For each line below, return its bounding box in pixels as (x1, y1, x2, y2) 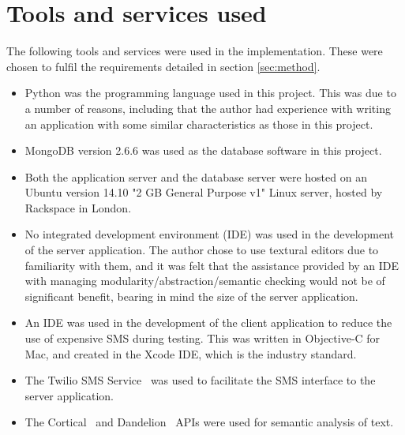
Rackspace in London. (24, 199, 132, 216)
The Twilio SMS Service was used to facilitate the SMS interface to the (24, 372, 376, 388)
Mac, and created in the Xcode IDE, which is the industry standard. (24, 345, 357, 362)
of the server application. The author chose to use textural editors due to (24, 242, 379, 258)
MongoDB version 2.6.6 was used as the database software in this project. (24, 142, 382, 159)
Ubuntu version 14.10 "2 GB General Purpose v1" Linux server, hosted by (24, 184, 383, 201)
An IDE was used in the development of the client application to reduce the (24, 314, 392, 331)
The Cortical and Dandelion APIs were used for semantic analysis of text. (24, 414, 394, 430)
